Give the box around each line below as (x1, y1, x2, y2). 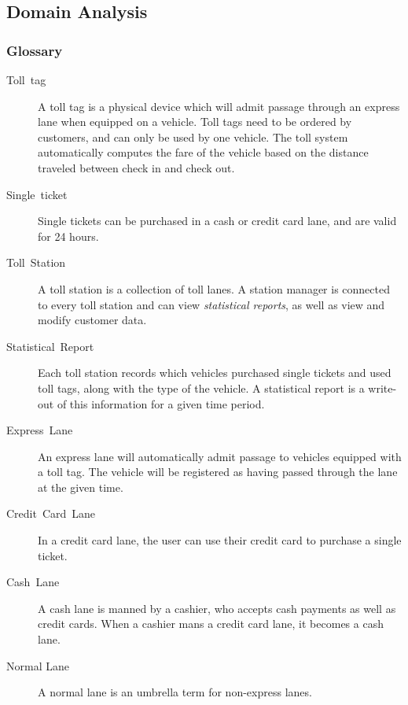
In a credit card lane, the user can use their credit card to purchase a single (38, 532, 402, 548)
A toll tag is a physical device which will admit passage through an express (38, 98, 400, 114)
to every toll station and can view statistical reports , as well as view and (38, 296, 385, 312)
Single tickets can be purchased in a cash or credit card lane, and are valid (38, 212, 397, 229)
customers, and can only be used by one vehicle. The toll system (38, 128, 348, 145)
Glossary (6, 40, 63, 60)
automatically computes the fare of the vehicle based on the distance (38, 144, 369, 161)
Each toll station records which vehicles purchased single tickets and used (38, 364, 391, 381)
